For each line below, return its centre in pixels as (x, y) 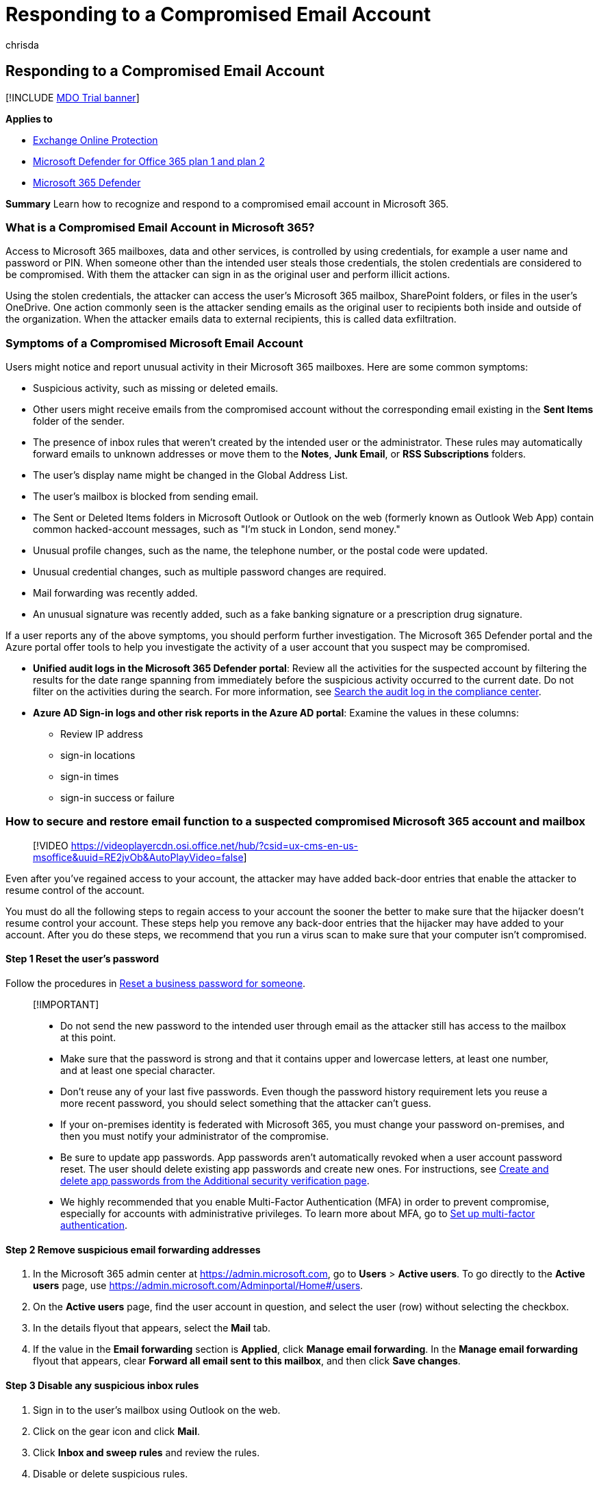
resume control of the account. (75, 890)
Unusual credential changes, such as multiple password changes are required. (210, 572)
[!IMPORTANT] (66, 1005)
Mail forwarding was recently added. (115, 593)
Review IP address (102, 734)
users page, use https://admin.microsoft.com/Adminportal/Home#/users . (198, 1286)
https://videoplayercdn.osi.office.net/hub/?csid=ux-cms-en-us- (215, 845)
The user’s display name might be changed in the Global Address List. (191, 475)
